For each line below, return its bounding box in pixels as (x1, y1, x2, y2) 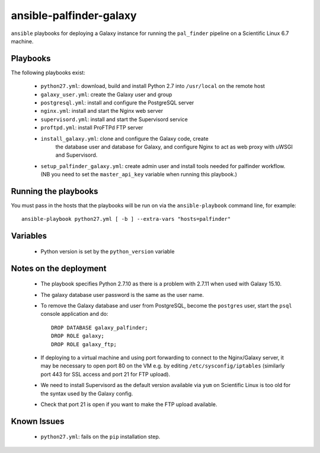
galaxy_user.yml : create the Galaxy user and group (40, 91, 172, 98)
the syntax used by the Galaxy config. (40, 389, 133, 397)
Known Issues (11, 416, 65, 426)
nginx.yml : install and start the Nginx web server (40, 107, 163, 115)
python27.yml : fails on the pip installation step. (40, 433, 161, 441)
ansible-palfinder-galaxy (11, 9, 137, 22)
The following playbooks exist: (11, 69, 85, 76)
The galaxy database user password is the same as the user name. (40, 291, 204, 298)
